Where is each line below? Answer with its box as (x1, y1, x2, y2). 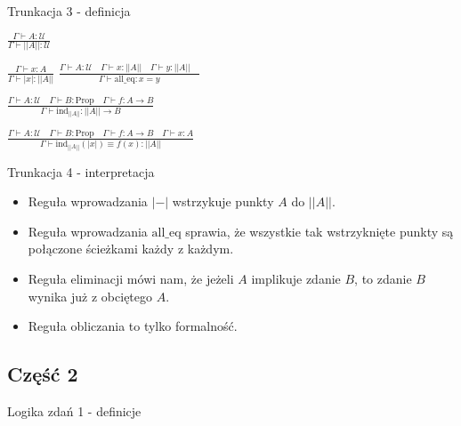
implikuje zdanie (251, 269, 341, 287)
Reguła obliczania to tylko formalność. (28, 317, 238, 335)
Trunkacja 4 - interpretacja (7, 162, 155, 181)
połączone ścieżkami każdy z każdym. (28, 239, 234, 258)
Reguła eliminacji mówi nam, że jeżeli (28, 269, 234, 287)
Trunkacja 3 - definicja (7, 2, 131, 20)
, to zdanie (354, 269, 412, 287)
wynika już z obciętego (28, 286, 153, 305)
